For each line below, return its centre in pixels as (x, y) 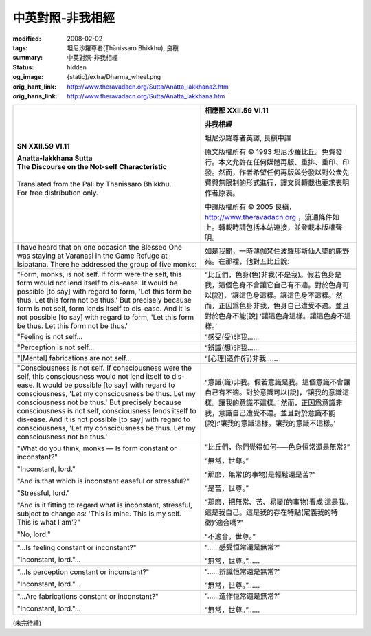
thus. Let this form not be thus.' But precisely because (104, 300)
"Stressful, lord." (43, 493)
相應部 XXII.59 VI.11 (236, 111)
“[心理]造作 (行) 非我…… (241, 359)
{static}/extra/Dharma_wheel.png (114, 77)
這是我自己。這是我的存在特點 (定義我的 (268, 512)
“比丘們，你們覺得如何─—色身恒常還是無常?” (277, 447)
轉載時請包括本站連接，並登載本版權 (277, 228)
